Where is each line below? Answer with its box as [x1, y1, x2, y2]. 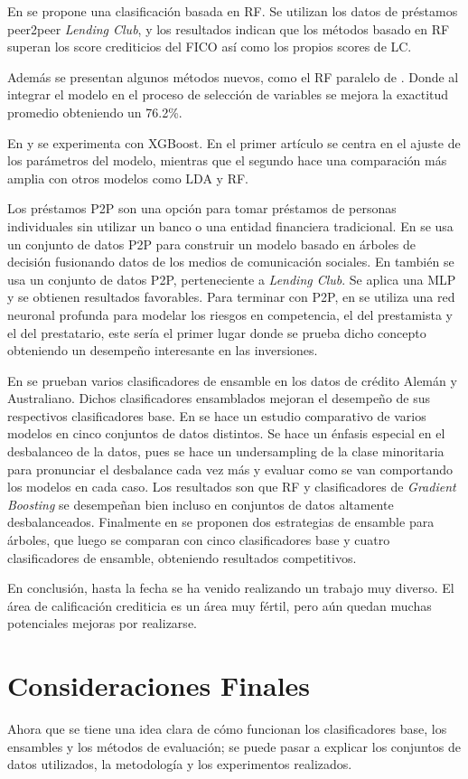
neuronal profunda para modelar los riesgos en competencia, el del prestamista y [7, 305, 453, 324]
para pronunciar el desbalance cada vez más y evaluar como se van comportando [7, 459, 454, 478]
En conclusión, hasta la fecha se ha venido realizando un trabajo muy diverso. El [7, 578, 454, 597]
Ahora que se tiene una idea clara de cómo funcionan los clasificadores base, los [7, 719, 447, 738]
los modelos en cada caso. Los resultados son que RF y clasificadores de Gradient [7, 477, 456, 496]
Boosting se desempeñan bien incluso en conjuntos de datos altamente [7, 494, 394, 513]
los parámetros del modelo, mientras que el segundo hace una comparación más [7, 151, 447, 170]
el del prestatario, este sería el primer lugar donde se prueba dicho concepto [7, 323, 426, 342]
